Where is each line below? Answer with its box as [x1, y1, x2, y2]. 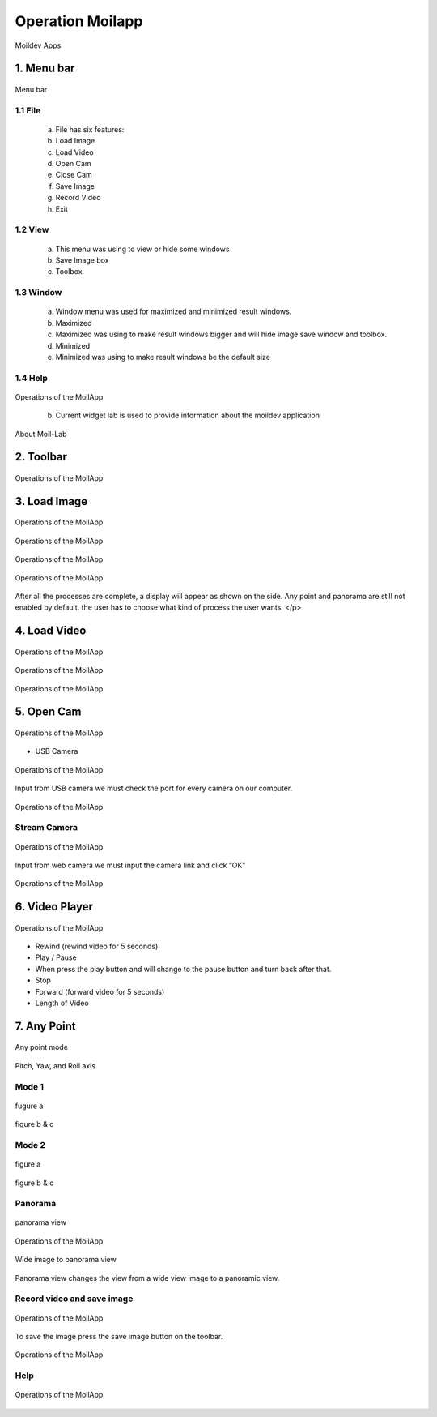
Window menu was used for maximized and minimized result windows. [55, 306, 292, 316]
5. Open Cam [15, 705, 82, 719]
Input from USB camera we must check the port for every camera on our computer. [15, 783, 293, 794]
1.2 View [15, 224, 49, 235]
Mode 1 [15, 1081, 45, 1092]
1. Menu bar [15, 62, 75, 75]
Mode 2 [15, 1139, 46, 1150]
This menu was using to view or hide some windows [55, 244, 230, 254]
